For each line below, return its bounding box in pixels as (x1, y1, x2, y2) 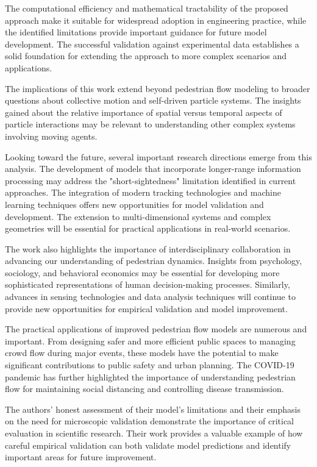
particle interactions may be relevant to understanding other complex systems (5, 118, 296, 130)
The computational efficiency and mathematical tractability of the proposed (5, 2, 288, 14)
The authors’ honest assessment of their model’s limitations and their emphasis (5, 402, 301, 415)
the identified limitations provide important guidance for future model (5, 26, 267, 38)
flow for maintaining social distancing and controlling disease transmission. (5, 382, 284, 395)
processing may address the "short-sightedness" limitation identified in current (5, 174, 296, 187)
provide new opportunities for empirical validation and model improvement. (5, 302, 288, 315)
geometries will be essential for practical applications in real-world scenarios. (5, 222, 291, 235)
